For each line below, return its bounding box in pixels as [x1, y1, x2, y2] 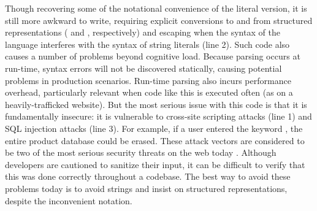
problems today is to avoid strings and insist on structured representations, [5, 182, 288, 194]
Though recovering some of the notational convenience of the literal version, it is [5, 2, 307, 14]
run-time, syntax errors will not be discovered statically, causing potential [5, 61, 282, 74]
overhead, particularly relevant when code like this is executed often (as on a [5, 86, 293, 99]
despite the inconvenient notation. [5, 194, 132, 207]
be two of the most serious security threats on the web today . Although [5, 146, 277, 159]
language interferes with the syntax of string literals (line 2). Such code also [5, 37, 290, 50]
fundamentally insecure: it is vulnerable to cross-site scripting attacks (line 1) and [5, 110, 312, 123]
